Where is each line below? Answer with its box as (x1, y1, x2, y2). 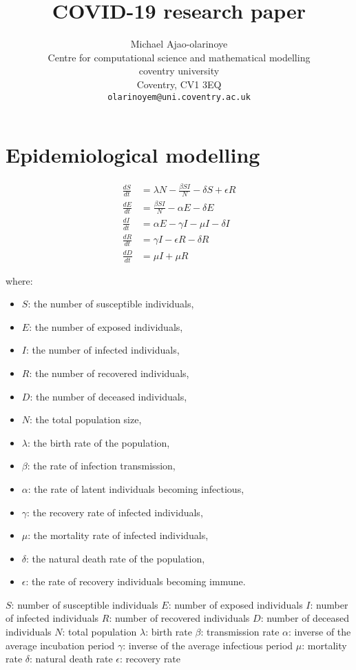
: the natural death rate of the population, (26, 551, 205, 565)
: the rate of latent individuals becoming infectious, (28, 481, 244, 496)
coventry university (138, 63, 220, 78)
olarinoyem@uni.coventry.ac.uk (107, 92, 251, 102)
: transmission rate (200, 625, 280, 639)
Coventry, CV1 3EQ (136, 77, 222, 91)
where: (6, 273, 33, 287)
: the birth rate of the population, (27, 435, 170, 449)
